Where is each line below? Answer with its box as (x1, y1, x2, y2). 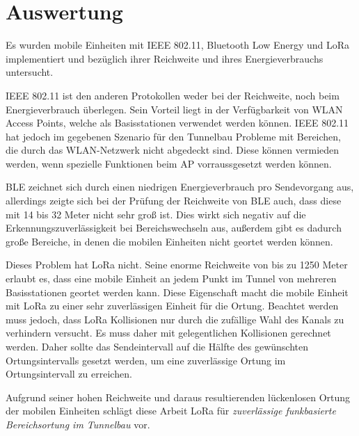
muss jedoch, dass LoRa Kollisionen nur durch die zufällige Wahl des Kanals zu (6, 312, 344, 326)
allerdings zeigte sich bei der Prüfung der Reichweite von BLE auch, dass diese (6, 193, 342, 208)
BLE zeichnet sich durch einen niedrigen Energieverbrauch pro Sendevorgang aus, (6, 179, 354, 194)
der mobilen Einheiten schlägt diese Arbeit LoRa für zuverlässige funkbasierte (6, 403, 336, 418)
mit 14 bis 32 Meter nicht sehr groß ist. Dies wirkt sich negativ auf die (6, 207, 306, 221)
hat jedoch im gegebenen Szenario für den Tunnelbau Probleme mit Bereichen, (6, 129, 342, 143)
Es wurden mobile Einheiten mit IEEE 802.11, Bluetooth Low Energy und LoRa (6, 38, 350, 52)
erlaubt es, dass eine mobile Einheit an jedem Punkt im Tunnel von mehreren (6, 271, 337, 286)
